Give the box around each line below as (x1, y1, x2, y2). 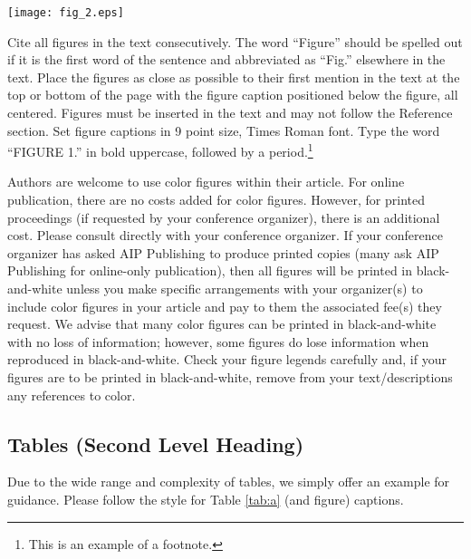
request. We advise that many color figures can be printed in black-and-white (7, 314, 437, 333)
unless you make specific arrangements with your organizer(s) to (66, 279, 423, 298)
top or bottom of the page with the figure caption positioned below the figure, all (7, 85, 458, 104)
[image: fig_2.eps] (7, 6, 124, 19)
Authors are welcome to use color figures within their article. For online (7, 172, 405, 191)
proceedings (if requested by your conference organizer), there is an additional (7, 207, 440, 226)
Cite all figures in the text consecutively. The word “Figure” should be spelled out (7, 32, 463, 51)
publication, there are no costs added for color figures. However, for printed (7, 190, 426, 209)
